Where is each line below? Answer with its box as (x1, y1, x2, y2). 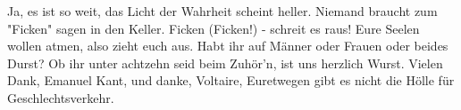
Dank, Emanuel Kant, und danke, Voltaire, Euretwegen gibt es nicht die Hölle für (7, 71, 455, 90)
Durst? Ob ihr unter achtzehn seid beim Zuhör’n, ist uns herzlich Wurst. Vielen (7, 53, 443, 72)
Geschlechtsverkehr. (7, 88, 114, 106)
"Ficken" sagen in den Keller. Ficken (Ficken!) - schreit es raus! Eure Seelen (7, 19, 420, 37)
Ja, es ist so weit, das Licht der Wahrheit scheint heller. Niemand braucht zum (7, 2, 438, 20)
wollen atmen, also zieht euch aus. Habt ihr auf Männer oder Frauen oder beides (7, 36, 448, 55)
